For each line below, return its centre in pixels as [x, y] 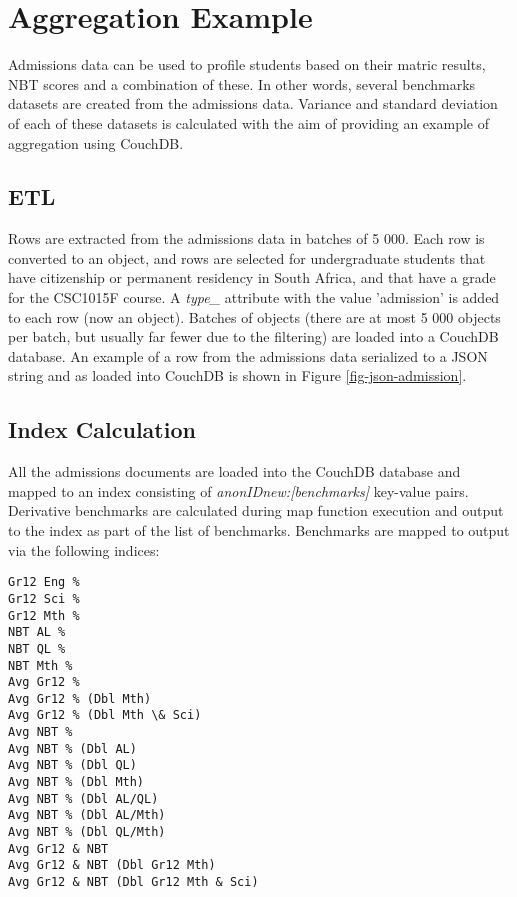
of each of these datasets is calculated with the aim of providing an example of [248, 122]
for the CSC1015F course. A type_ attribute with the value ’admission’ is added [254, 297]
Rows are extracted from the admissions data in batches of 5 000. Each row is [246, 238]
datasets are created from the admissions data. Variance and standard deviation [253, 103]
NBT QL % [37, 648]
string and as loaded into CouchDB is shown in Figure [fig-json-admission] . [237, 375]
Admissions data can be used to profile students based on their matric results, [247, 64]
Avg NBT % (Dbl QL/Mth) [87, 832]
